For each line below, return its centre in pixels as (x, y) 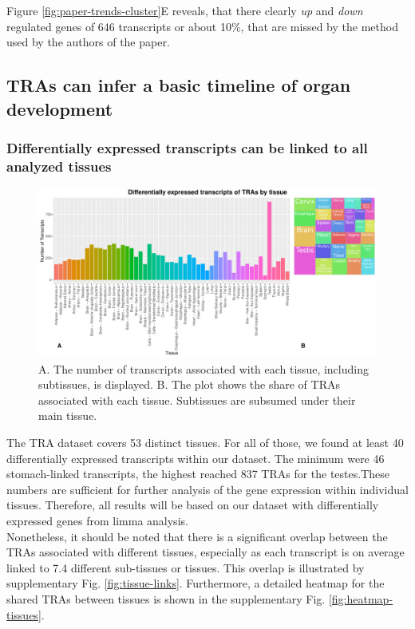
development (60, 108)
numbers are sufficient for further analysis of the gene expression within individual (207, 489)
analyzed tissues (59, 166)
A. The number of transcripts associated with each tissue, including (204, 368)
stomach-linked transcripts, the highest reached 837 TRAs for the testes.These (198, 474)
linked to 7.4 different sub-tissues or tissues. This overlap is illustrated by (186, 567)
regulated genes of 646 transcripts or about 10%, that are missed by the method (202, 26)
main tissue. (68, 415)
